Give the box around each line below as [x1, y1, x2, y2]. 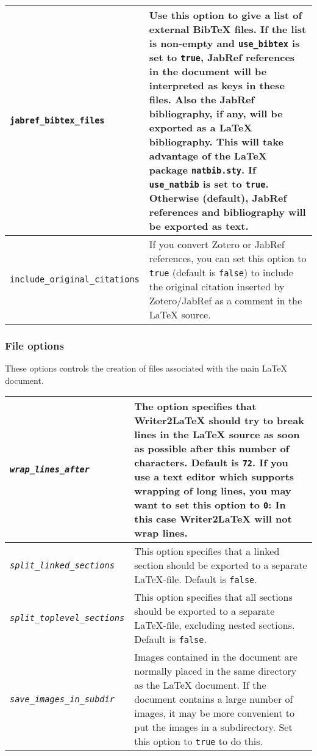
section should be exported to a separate [134, 558, 307, 573]
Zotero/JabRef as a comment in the [149, 293, 302, 307]
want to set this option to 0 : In [134, 497, 286, 512]
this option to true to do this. [134, 734, 263, 749]
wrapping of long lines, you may [134, 483, 291, 498]
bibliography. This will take [149, 134, 283, 149]
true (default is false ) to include [149, 265, 293, 279]
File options [5, 337, 64, 353]
